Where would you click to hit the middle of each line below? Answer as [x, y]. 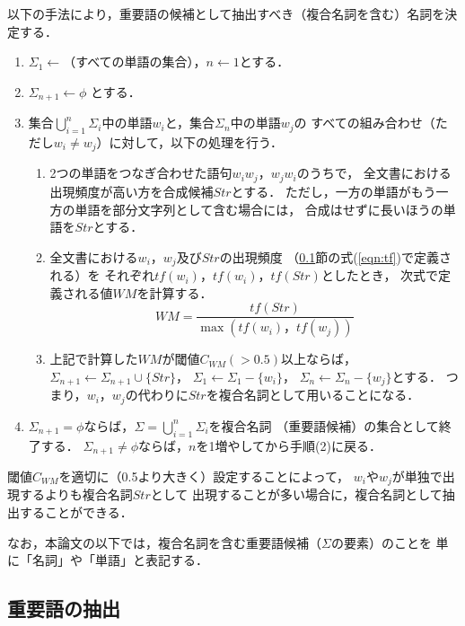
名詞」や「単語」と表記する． [120, 560]
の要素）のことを [381, 542]
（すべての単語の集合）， [135, 62]
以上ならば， [319, 359]
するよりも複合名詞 [76, 494]
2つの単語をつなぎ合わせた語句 [141, 173]
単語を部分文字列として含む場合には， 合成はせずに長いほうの [259, 209]
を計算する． [175, 292]
